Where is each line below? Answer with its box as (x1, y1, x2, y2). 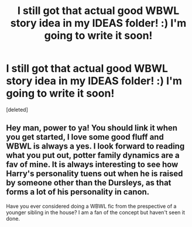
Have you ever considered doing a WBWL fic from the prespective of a (6, 202, 177, 209)
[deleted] (6, 106, 28, 113)
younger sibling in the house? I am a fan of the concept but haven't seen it (6, 209, 186, 216)
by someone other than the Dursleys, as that (6, 178, 172, 188)
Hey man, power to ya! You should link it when (6, 123, 177, 133)
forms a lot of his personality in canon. (6, 187, 150, 197)
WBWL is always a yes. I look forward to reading (6, 142, 185, 152)
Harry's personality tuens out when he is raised (6, 168, 183, 179)
